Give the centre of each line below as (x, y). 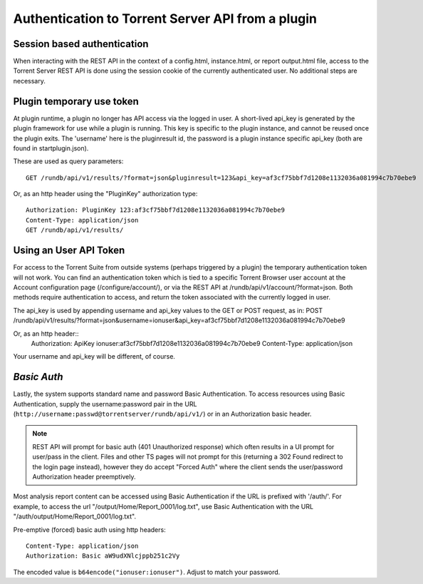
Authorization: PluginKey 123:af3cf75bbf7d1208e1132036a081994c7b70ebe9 (155, 210)
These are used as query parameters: (68, 161)
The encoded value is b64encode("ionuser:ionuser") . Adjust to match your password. (147, 572)
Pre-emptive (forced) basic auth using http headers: (90, 529)
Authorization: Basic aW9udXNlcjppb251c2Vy (103, 556)
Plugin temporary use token (76, 101)
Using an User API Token (69, 251)
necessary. (30, 81)
